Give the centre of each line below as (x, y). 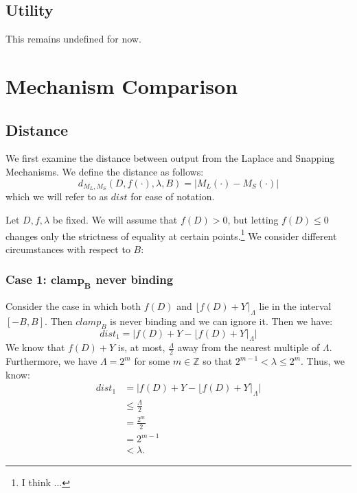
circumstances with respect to (68, 249)
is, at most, (141, 347)
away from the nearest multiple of (249, 347)
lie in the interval (295, 306)
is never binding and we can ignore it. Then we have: (221, 321)
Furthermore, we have (51, 361)
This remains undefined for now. (73, 39)
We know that (35, 347)
